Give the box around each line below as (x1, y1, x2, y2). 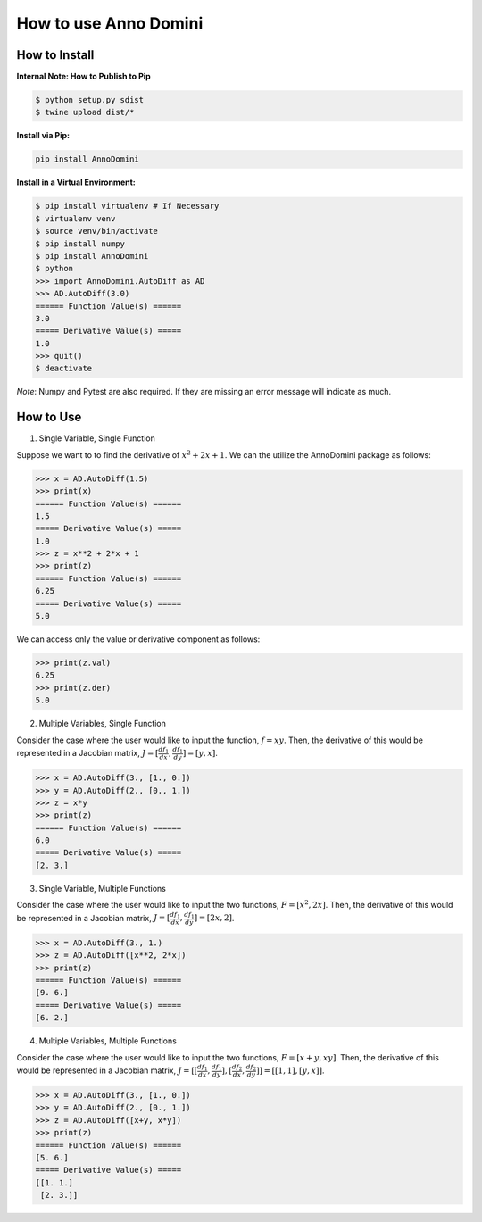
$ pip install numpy (35, 238, 125, 249)
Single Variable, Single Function (38, 433, 155, 444)
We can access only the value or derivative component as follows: (16, 634, 261, 644)
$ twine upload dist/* (35, 107, 135, 118)
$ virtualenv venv (35, 213, 116, 223)
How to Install (16, 47, 95, 62)
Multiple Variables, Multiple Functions (38, 1035, 178, 1046)
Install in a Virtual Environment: (16, 177, 136, 187)
